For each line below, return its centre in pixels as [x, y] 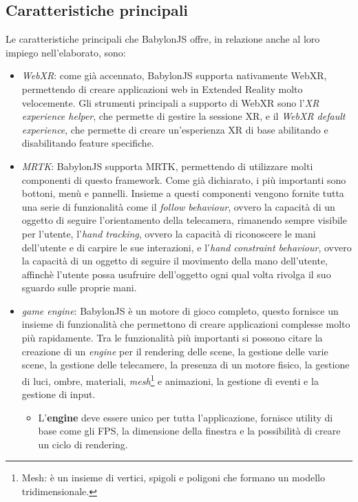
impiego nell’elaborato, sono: [66, 52]
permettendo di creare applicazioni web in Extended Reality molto [162, 88]
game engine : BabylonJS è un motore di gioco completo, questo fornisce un [180, 310]
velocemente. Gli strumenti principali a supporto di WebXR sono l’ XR [170, 102]
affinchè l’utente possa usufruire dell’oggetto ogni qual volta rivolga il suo [176, 274]
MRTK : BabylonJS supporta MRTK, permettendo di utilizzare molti [167, 166]
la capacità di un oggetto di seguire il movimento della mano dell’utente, [175, 261]
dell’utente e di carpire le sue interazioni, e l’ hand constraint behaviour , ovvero [187, 247]
